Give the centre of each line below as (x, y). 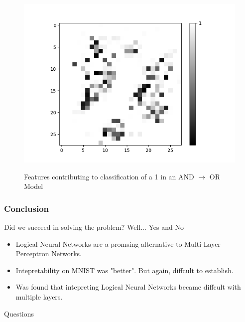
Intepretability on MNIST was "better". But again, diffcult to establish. (124, 270)
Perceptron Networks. (49, 253)
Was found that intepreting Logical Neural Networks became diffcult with (128, 287)
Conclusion (26, 208)
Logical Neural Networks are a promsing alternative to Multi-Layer (118, 243)
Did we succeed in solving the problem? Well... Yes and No (94, 227)
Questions (19, 313)
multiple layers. (39, 296)
